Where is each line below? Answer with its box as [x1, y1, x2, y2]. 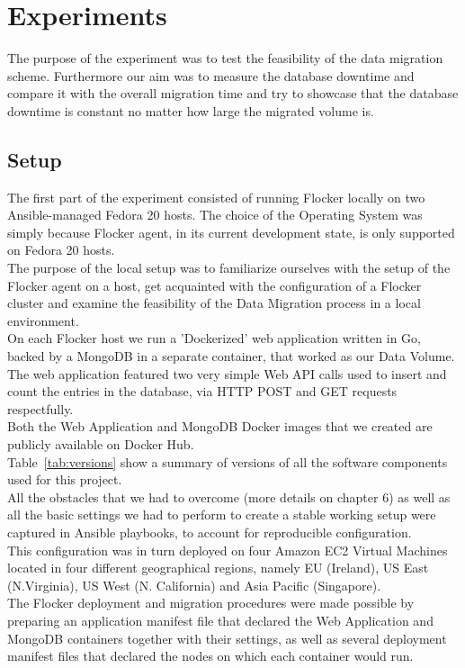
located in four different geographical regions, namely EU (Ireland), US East [7, 558, 429, 577]
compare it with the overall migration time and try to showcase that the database [7, 84, 459, 103]
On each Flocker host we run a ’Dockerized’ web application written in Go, [7, 329, 421, 348]
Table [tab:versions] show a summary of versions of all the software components [7, 452, 448, 471]
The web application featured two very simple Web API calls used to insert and [7, 364, 447, 383]
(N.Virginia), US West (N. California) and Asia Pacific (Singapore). [7, 575, 381, 594]
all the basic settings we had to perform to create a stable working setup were [7, 505, 436, 524]
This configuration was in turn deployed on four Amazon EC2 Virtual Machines [7, 540, 448, 559]
